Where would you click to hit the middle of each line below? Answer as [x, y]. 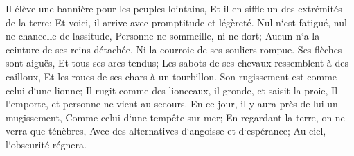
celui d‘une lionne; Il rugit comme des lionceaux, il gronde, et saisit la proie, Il [172, 90]
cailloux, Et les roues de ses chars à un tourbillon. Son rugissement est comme [171, 76]
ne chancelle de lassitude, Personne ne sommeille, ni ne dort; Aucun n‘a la [163, 36]
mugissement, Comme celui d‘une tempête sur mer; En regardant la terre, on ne [175, 117]
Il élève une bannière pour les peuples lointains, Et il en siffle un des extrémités [174, 8]
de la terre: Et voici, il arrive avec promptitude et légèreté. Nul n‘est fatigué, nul [176, 22]
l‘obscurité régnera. [46, 144]
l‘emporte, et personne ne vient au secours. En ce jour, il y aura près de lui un [172, 104]
